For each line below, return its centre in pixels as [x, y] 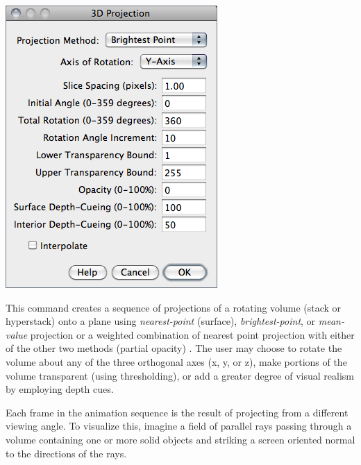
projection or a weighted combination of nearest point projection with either [192, 334]
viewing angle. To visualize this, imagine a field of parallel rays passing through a [179, 426]
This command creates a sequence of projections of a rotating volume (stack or [174, 307]
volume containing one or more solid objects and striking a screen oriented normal [180, 439]
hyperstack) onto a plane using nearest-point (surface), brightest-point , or [161, 321]
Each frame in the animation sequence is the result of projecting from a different [177, 412]
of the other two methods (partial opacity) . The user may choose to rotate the [174, 348]
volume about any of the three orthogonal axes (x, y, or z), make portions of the [176, 361]
